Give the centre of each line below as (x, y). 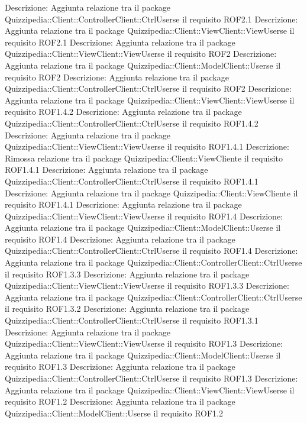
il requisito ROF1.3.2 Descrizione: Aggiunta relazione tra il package (127, 309)
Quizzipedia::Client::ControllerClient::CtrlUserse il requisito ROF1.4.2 (132, 123)
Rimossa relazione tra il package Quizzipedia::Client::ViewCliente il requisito (144, 158)
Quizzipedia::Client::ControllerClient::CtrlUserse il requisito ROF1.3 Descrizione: (151, 378)
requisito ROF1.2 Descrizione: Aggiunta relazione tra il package (120, 401)
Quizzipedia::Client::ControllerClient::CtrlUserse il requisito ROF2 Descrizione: (148, 88)
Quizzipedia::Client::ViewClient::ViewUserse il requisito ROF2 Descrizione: (141, 54)
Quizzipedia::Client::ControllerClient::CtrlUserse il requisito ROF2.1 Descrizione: (151, 19)
